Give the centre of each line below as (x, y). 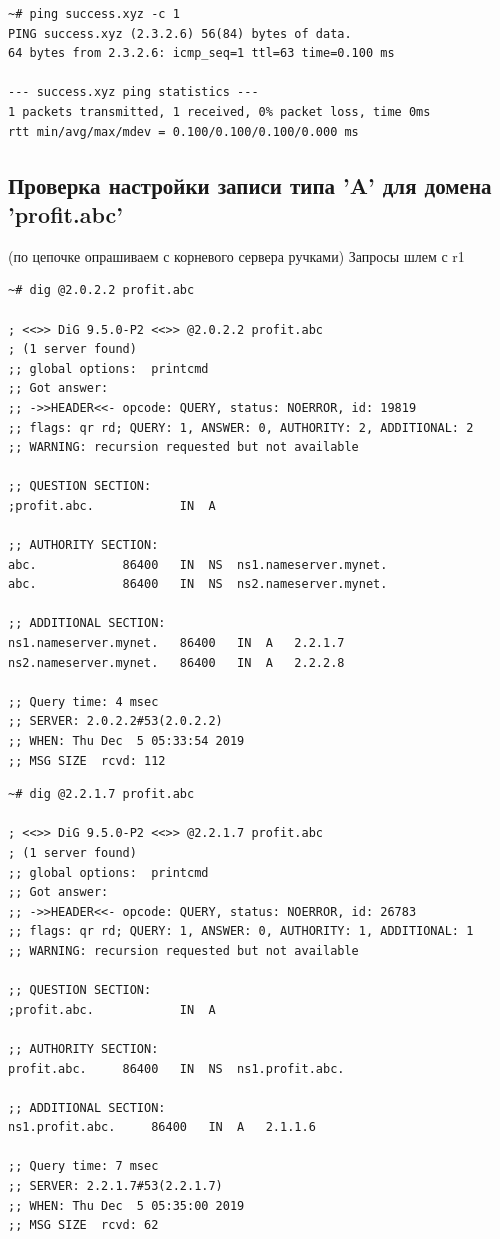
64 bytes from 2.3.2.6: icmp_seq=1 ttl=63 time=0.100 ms (201, 53)
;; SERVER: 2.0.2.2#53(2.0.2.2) (115, 721)
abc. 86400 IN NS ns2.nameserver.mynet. (198, 584)
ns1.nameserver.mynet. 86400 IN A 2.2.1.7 (176, 643)
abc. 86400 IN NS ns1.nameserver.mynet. (198, 564)
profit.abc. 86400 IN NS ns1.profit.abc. (176, 1068)
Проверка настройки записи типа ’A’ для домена (250, 184)
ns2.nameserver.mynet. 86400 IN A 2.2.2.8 (176, 662)
